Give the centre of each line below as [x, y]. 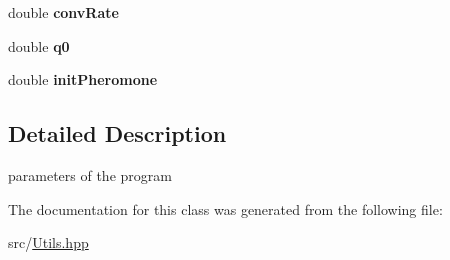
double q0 [39, 45]
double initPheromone [83, 79]
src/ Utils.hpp [48, 242]
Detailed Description [117, 133]
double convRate [63, 12]
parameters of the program [90, 174]
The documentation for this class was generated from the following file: [225, 208]
